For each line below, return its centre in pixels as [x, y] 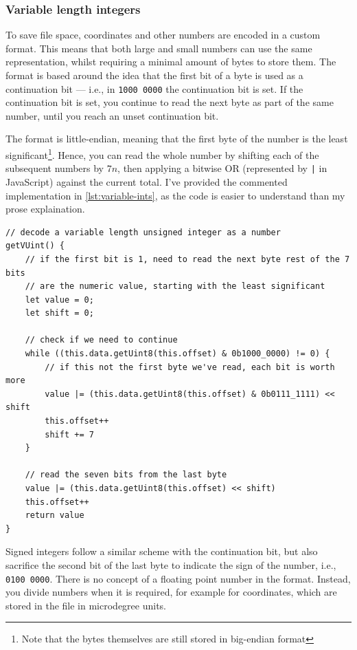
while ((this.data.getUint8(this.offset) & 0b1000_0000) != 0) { [177, 354]
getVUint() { [35, 246]
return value [55, 516]
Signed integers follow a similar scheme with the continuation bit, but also [162, 551]
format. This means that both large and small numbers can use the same [159, 48]
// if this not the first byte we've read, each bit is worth [190, 367]
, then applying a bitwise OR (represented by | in [222, 168]
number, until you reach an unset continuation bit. [112, 115]
